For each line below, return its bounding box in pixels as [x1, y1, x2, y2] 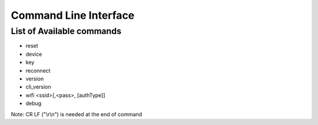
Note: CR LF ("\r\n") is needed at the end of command [11, 110, 143, 117]
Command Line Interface [11, 9, 135, 22]
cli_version [25, 83, 51, 90]
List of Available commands [11, 26, 122, 36]
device [25, 50, 42, 58]
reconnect [25, 67, 51, 74]
